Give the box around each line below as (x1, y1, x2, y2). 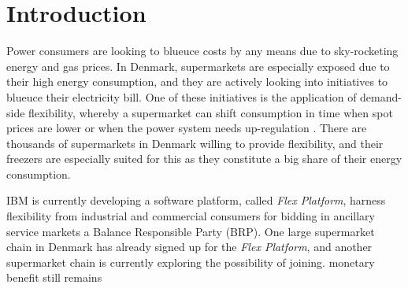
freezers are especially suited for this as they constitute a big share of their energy (6, 150, 402, 167)
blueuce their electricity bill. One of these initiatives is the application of (6, 88, 357, 105)
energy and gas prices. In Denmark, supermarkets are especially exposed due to (6, 57, 390, 74)
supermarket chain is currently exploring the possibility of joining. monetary (6, 253, 375, 270)
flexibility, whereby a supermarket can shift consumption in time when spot (28, 104, 393, 120)
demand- (360, 88, 402, 105)
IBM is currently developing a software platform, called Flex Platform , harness (6, 192, 386, 209)
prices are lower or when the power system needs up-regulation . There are (6, 120, 367, 136)
